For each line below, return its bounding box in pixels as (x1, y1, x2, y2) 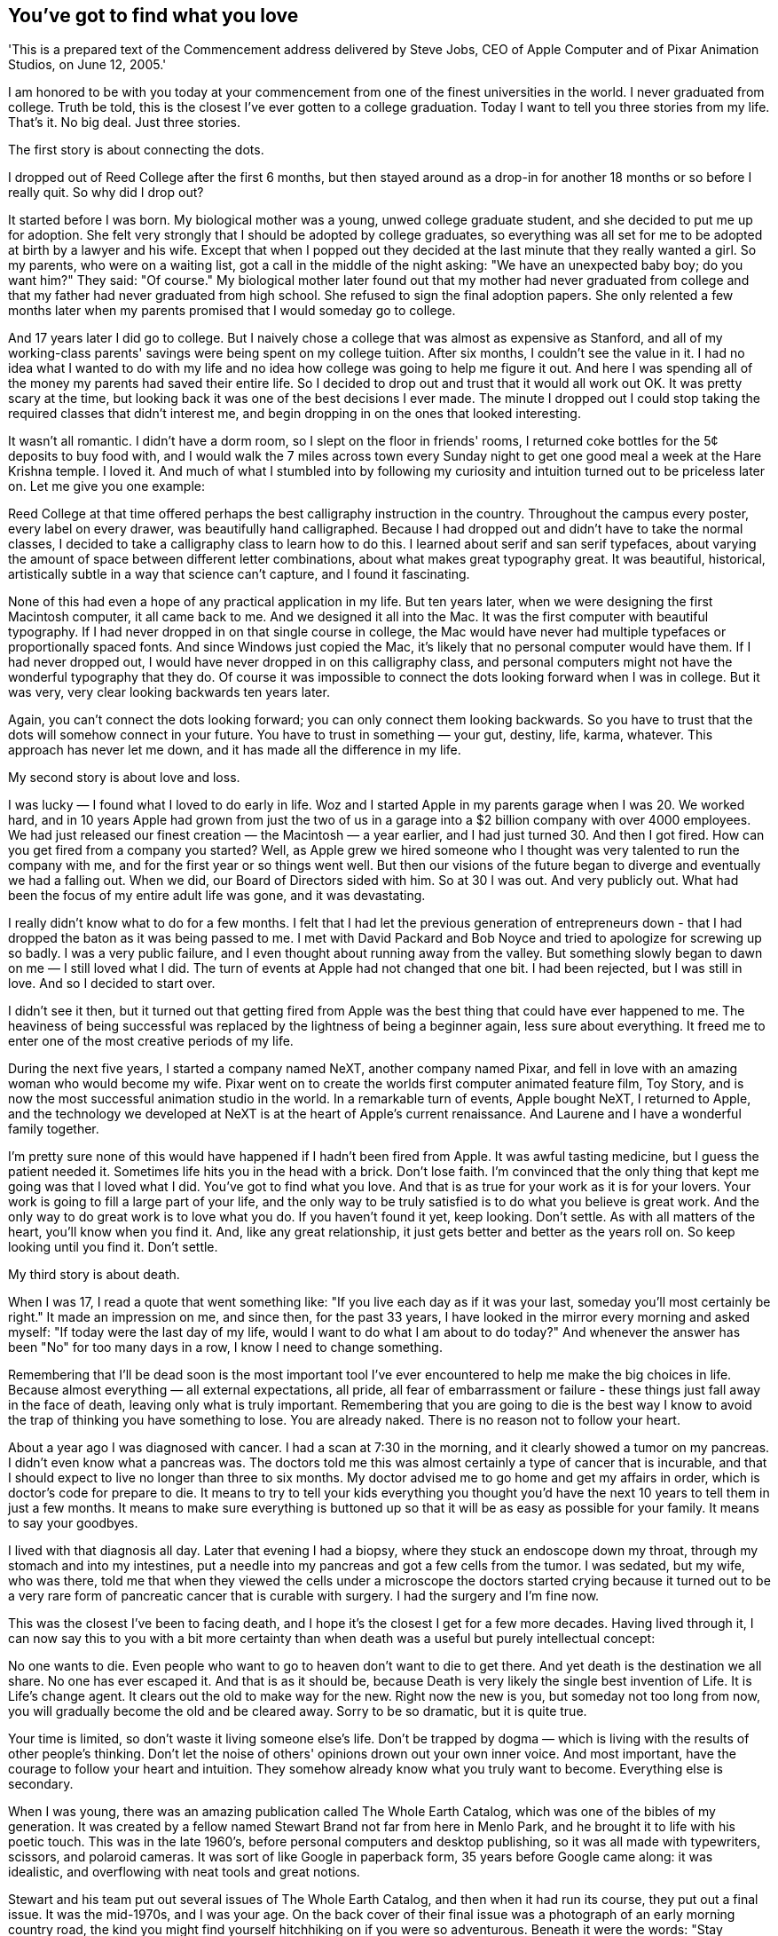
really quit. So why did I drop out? (8, 185, 204, 201)
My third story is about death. (8, 1267, 180, 1283)
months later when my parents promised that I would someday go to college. (8, 303, 456, 319)
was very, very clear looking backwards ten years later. (8, 684, 330, 700)
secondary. (8, 1776, 74, 1792)
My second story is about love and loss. (8, 770, 240, 786)
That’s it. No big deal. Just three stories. (8, 115, 241, 130)
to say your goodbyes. (8, 1515, 138, 1531)
